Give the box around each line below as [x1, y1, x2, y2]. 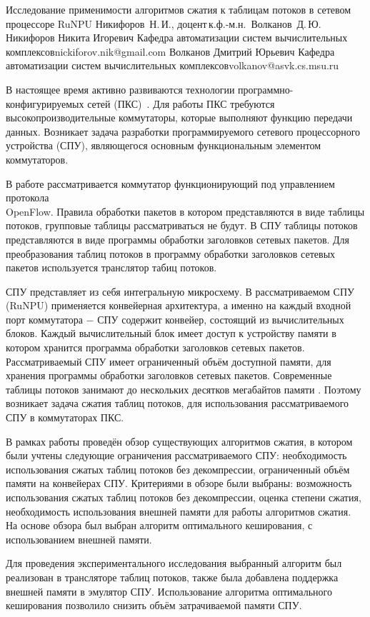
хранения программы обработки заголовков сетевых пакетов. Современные [6, 368, 332, 383]
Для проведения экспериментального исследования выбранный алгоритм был [6, 556, 342, 571]
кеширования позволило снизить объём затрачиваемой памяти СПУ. [6, 598, 302, 613]
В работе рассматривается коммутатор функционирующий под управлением [6, 176, 335, 191]
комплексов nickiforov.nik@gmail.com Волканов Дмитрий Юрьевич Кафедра [6, 44, 335, 59]
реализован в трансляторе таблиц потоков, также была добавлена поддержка [6, 569, 339, 584]
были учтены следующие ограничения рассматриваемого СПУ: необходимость [6, 448, 347, 463]
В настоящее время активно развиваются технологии [6, 81, 235, 96]
